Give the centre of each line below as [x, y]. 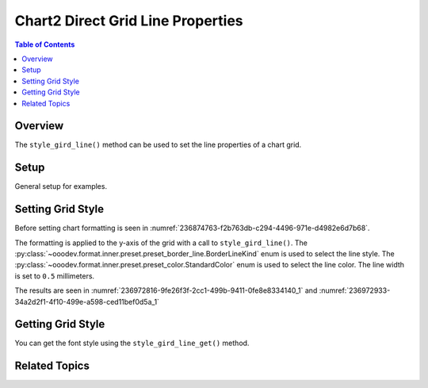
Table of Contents [45, 44]
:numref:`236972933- [355, 290]
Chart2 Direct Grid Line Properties [129, 21]
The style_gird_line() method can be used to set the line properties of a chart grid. [158, 145]
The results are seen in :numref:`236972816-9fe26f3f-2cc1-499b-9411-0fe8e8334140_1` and [166, 290]
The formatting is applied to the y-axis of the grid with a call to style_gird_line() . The [161, 243]
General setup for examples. [61, 186]
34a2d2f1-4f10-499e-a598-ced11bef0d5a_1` [87, 302]
